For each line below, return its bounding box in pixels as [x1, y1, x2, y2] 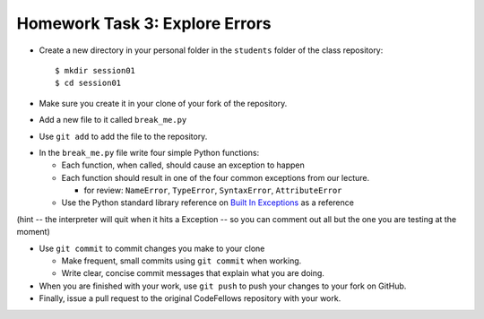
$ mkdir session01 [55, 65, 136, 75]
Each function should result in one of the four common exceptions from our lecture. [61, 172, 370, 183]
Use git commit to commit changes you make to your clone [39, 243, 265, 254]
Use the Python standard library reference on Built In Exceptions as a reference [61, 197, 354, 208]
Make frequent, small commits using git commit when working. [61, 255, 302, 266]
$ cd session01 [55, 78, 122, 89]
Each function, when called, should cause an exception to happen [61, 159, 305, 170]
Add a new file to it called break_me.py [39, 115, 187, 125]
